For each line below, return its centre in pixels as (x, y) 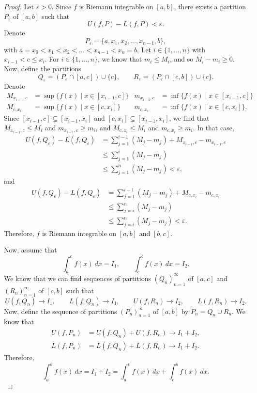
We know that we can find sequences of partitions (77, 278)
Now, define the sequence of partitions (60, 311)
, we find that (189, 118)
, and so (181, 59)
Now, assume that (30, 249)
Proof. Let (19, 6)
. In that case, (213, 127)
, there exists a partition (210, 6)
